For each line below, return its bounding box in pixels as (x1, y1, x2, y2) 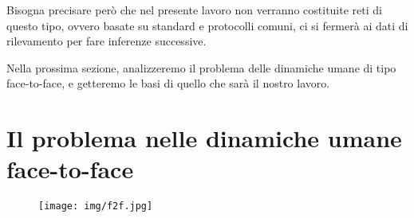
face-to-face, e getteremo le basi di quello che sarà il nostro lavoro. (6, 75, 330, 91)
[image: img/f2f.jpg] (38, 200, 153, 212)
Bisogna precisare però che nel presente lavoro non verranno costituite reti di (6, 2, 382, 18)
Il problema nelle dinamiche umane (6, 122, 402, 154)
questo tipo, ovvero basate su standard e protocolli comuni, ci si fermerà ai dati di (6, 17, 408, 33)
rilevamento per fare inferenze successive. (6, 33, 207, 49)
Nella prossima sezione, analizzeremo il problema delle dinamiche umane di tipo (6, 59, 396, 76)
